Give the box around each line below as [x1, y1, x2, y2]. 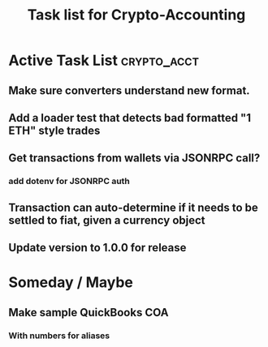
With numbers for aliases [8, 330, 110, 341]
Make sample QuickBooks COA [8, 306, 169, 319]
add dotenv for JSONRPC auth [8, 176, 130, 187]
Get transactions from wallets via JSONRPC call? [8, 152, 261, 165]
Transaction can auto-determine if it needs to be [8, 200, 258, 214]
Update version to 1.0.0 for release [8, 241, 187, 255]
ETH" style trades [8, 123, 101, 137]
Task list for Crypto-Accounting [27, 6, 246, 24]
